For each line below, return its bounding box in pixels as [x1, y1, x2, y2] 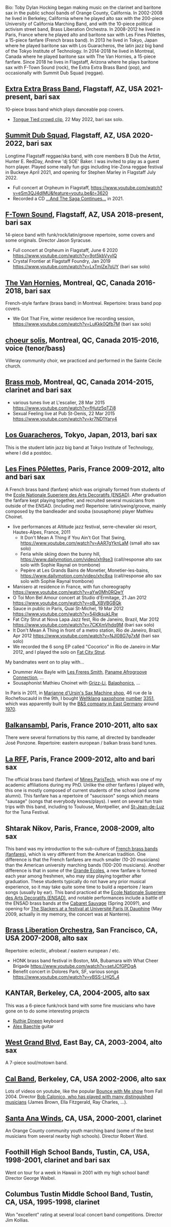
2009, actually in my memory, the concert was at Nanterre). [5, 911, 131, 917]
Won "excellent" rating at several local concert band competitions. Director [5, 1211, 163, 1218]
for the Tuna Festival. [5, 809, 50, 815]
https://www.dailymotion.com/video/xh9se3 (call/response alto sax [20, 556, 162, 562]
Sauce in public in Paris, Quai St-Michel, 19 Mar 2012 [12, 605, 124, 611]
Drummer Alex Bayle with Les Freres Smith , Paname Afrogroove [12, 669, 147, 675]
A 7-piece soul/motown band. [5, 1060, 68, 1066]
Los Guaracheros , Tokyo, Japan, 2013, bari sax [5, 431, 157, 439]
